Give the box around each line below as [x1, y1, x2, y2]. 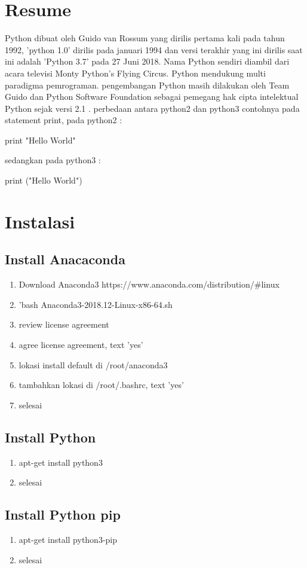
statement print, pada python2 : [5, 114, 122, 126]
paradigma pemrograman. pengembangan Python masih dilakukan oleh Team [5, 78, 290, 91]
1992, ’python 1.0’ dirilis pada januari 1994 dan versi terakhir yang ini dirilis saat [5, 43, 303, 56]
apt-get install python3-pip [19, 533, 118, 545]
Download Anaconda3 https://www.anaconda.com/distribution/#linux [19, 278, 280, 291]
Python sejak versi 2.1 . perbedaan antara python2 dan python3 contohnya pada [5, 102, 300, 114]
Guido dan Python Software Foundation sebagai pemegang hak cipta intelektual [5, 90, 299, 103]
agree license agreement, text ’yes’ [19, 338, 143, 351]
